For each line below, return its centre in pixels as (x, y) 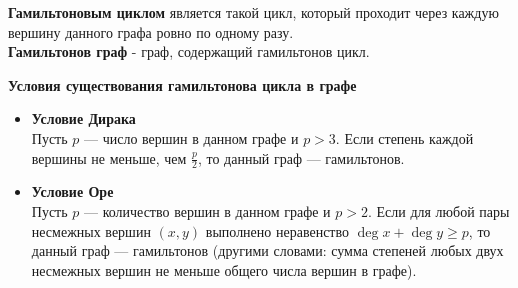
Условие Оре (72, 191)
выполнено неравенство (277, 230)
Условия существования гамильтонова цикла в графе (182, 84)
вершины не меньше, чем (109, 157)
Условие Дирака (83, 118)
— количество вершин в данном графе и (207, 210)
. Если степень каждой (404, 137)
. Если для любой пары (438, 210)
